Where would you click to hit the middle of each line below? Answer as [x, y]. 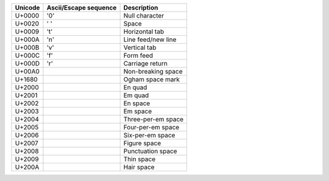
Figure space [142, 143]
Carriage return [145, 63]
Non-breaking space [153, 71]
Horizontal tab [144, 32]
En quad [135, 87]
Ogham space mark [151, 79]
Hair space [139, 167]
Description [141, 8]
